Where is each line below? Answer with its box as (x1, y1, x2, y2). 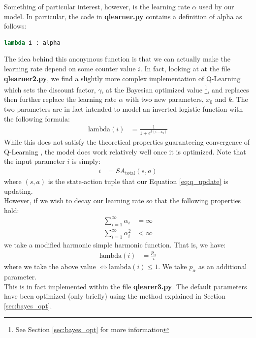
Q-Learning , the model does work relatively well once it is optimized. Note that (4, 146, 246, 156)
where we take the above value (4, 261, 96, 272)
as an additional (198, 261, 247, 272)
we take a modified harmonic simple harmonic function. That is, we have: (4, 239, 226, 249)
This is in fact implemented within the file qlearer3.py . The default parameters (4, 281, 247, 291)
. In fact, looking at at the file (140, 63, 230, 73)
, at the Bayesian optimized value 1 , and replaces (101, 83, 249, 94)
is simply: (71, 156, 101, 166)
